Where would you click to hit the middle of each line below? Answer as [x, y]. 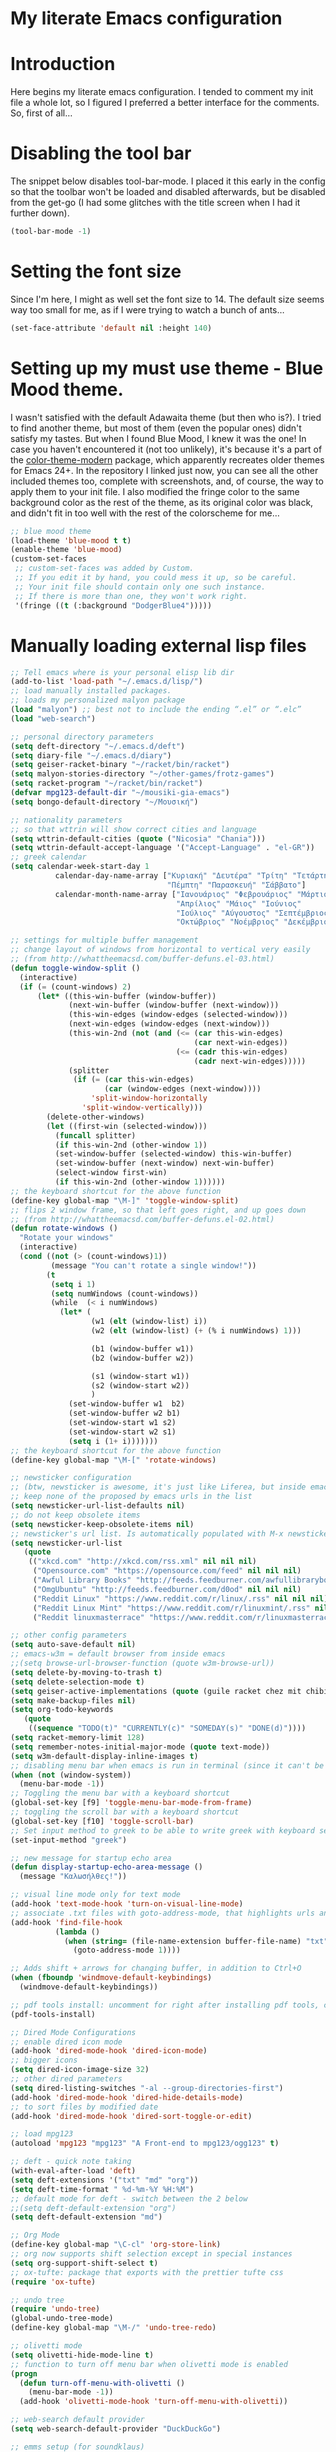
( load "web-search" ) [53, 718]
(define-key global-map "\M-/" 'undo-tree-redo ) [113, 2328]
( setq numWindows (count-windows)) [124, 1293]
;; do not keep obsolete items [75, 1515]
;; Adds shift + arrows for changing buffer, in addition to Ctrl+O [156, 1968]
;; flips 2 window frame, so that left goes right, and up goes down [158, 1210]
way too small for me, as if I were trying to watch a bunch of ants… [147, 309]
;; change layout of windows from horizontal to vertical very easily [160, 950]
